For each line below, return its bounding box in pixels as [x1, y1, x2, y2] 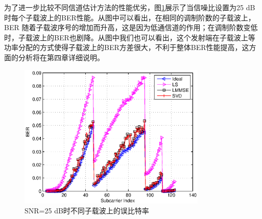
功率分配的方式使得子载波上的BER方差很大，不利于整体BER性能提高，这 [4, 42, 249, 53]
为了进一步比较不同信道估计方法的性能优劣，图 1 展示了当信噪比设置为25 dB [4, 2, 255, 12]
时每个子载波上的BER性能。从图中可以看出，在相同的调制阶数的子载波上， [4, 12, 255, 22]
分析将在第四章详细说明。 [18, 52, 104, 62]
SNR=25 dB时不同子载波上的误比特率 [25, 205, 149, 216]
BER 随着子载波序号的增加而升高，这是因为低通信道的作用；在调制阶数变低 [4, 22, 258, 33]
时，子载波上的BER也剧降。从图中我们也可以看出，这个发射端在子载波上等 [4, 32, 255, 42]
